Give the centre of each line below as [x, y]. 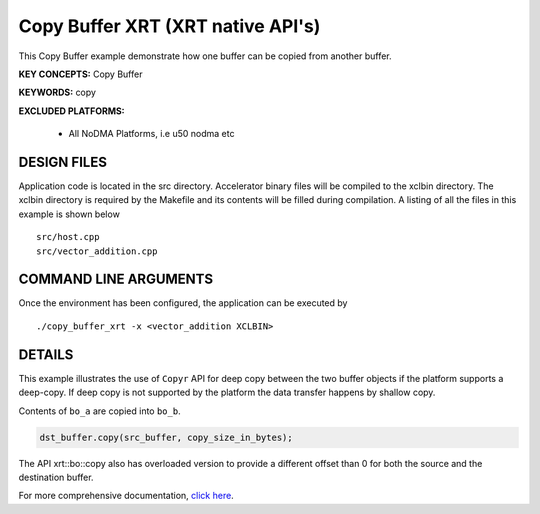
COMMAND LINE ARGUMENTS [116, 279]
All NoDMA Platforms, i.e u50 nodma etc [151, 134]
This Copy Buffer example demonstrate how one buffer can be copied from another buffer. [205, 56]
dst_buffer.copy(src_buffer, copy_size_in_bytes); [166, 437]
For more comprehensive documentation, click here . [126, 496]
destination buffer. [56, 477]
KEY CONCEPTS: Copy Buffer [80, 74]
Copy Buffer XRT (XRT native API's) [169, 26]
